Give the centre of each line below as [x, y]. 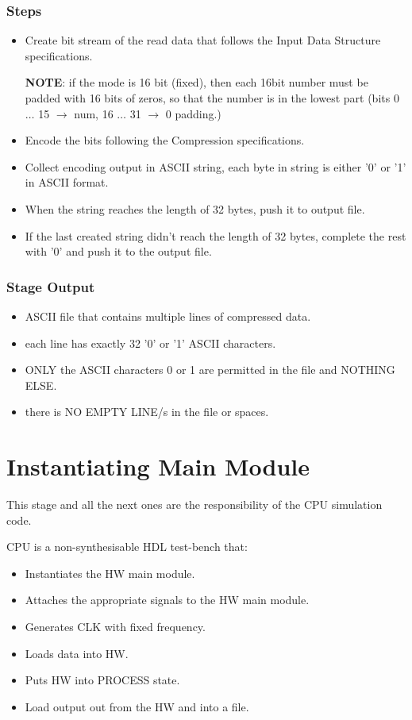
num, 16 [94, 113]
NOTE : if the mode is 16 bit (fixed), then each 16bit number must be [196, 82]
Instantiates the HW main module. [110, 573]
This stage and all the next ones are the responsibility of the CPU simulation [194, 504]
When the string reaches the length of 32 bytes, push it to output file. [195, 208]
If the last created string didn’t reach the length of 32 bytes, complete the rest [216, 235]
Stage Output [51, 286]
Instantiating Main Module [158, 466]
